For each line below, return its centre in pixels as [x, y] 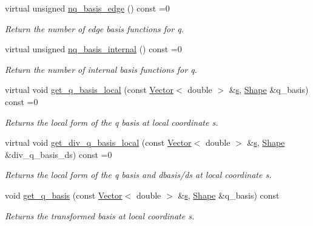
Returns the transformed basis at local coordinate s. [100, 215]
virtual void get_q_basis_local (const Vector [89, 90]
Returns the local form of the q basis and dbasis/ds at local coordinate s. [138, 175]
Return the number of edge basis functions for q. [94, 28]
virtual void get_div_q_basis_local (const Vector [98, 142]
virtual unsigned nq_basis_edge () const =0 [87, 8]
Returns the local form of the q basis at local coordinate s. [112, 122]
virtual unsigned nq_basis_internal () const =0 [93, 49]
